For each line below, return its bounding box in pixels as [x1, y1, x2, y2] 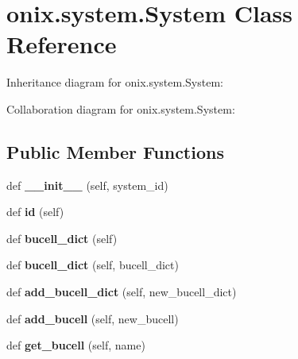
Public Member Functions [6, 139, 224, 164]
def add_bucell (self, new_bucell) [6, 310, 179, 326]
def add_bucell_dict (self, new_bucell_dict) [6, 284, 237, 300]
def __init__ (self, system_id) [6, 176, 168, 193]
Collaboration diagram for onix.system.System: [6, 100, 235, 117]
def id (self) [6, 203, 64, 220]
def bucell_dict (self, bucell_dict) [6, 257, 179, 273]
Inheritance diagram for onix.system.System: [6, 74, 223, 91]
